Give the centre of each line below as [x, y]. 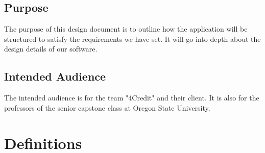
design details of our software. [51, 49]
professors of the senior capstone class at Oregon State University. [107, 107]
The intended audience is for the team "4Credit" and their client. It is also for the [132, 98]
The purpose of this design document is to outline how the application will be [126, 29]
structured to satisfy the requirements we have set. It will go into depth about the [132, 39]
